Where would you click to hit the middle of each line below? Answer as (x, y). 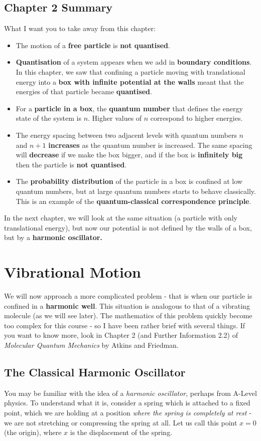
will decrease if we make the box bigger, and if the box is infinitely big (129, 155)
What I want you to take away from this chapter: (80, 28)
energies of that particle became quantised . (84, 91)
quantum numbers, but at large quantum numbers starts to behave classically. (136, 191)
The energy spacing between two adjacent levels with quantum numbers (126, 135)
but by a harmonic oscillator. (53, 237)
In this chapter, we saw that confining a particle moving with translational (130, 71)
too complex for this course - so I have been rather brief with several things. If (125, 325)
